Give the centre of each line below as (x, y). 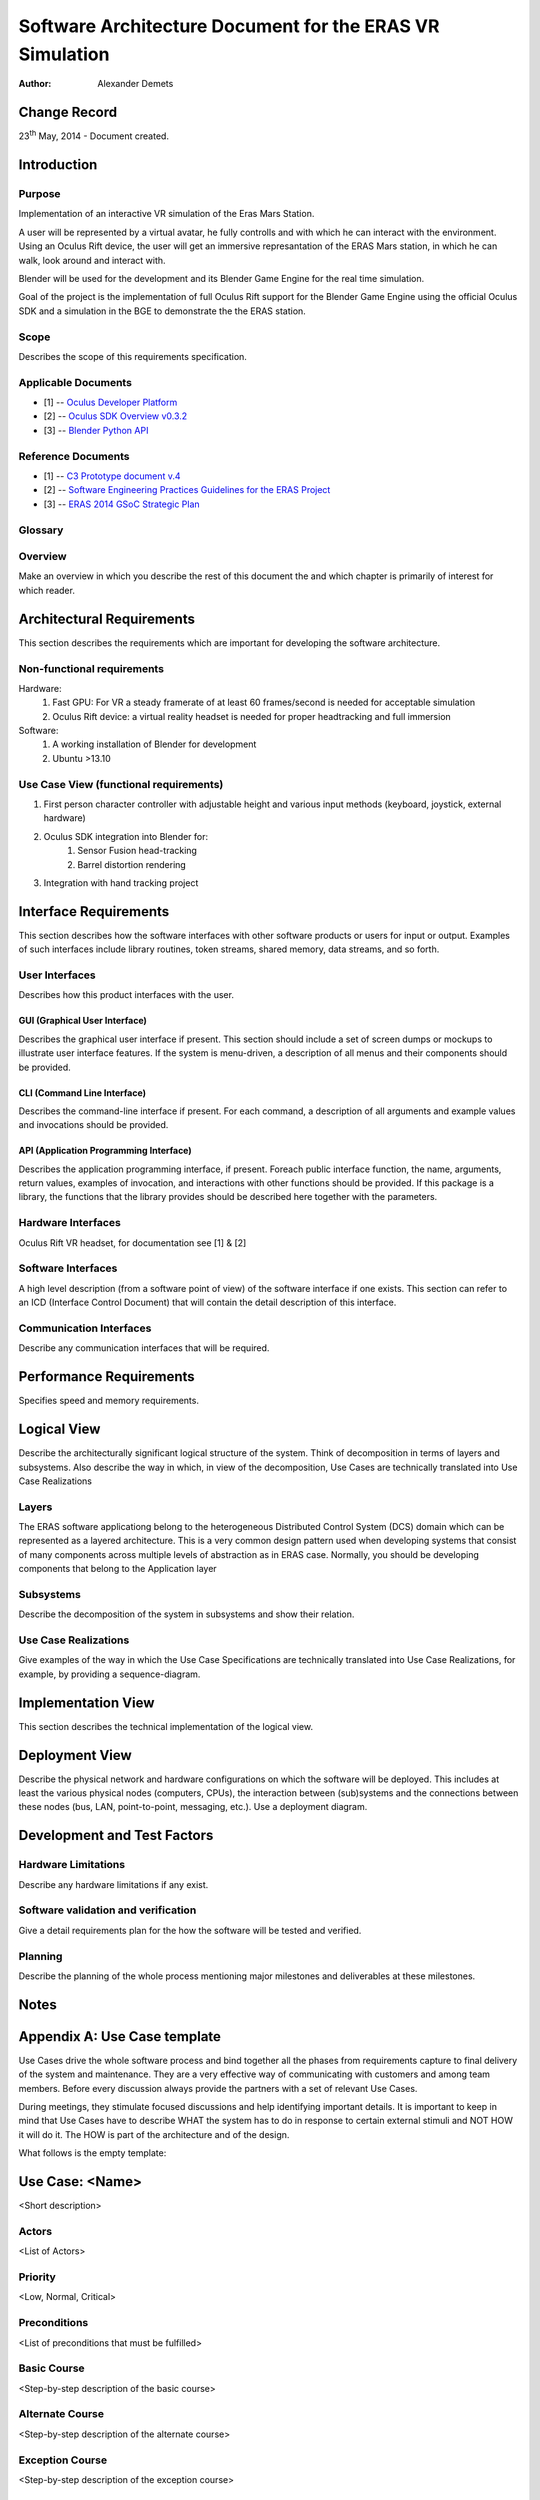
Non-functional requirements (91, 668)
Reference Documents (74, 456)
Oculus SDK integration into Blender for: (126, 836)
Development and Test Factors (116, 1835)
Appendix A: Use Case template (120, 2036)
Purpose (39, 194)
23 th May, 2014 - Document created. (94, 135)
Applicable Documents (75, 382)
